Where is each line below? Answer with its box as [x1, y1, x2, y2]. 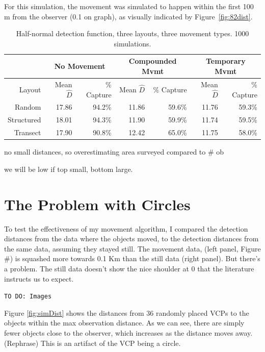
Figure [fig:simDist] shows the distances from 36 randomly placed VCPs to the [4, 307, 249, 318]
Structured [8, 114, 41, 125]
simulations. [114, 38, 151, 48]
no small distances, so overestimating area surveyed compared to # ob [4, 146, 224, 157]
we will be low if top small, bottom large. [4, 163, 133, 174]
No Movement [54, 61, 105, 71]
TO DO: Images [4, 293, 52, 300]
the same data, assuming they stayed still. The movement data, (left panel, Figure [4, 243, 261, 254]
